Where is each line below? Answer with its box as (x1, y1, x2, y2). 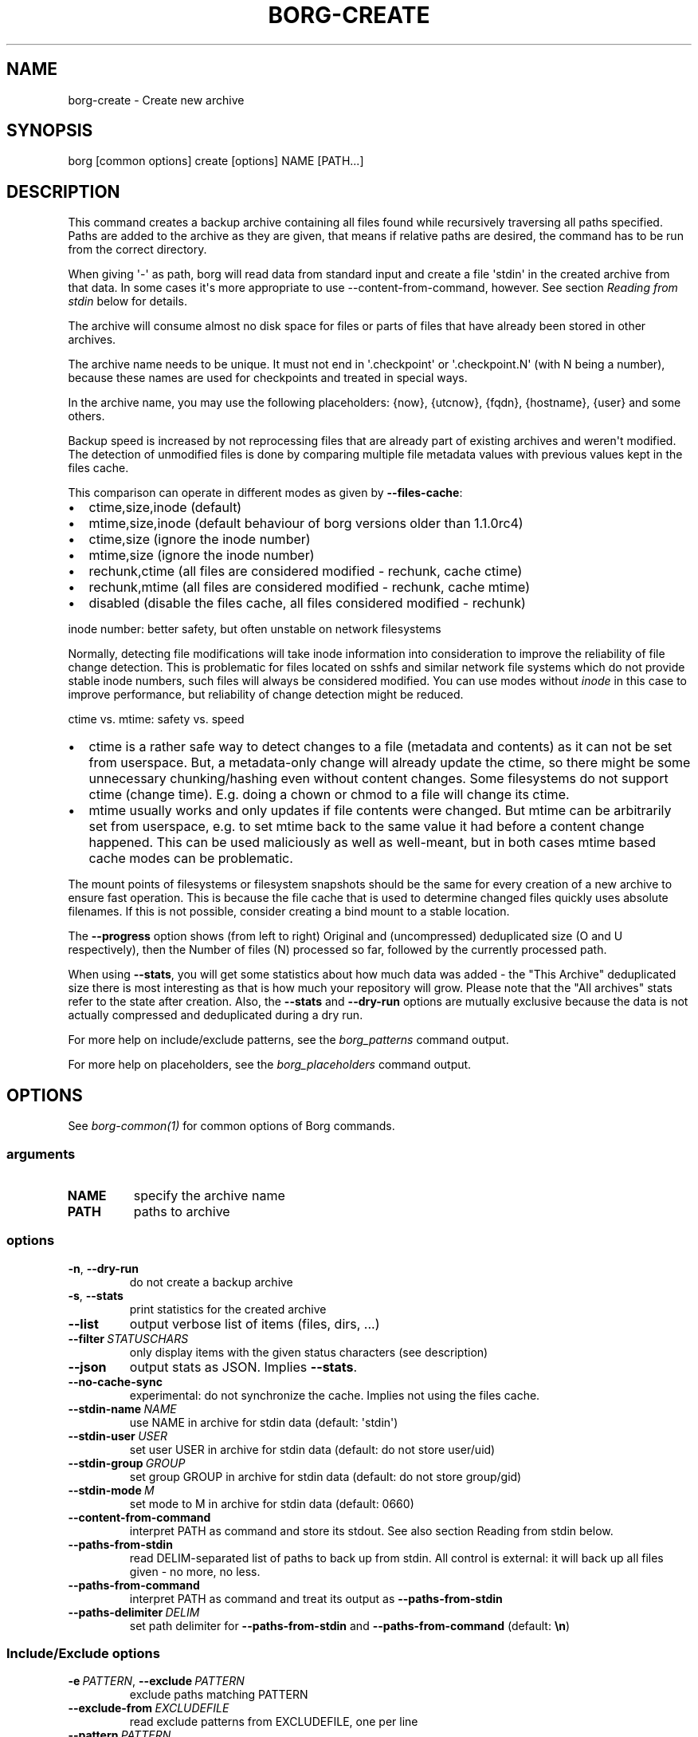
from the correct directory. (68, 242, 207, 257)
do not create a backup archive (129, 1274, 293, 1289)
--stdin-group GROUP (68, 1455, 186, 1470)
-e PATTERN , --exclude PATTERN (68, 1674, 245, 1688)
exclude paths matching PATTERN (129, 1688, 308, 1702)
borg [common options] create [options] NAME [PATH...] (68, 154, 364, 168)
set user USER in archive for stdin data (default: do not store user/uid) (129, 1442, 496, 1456)
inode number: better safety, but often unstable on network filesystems (68, 622, 441, 636)
